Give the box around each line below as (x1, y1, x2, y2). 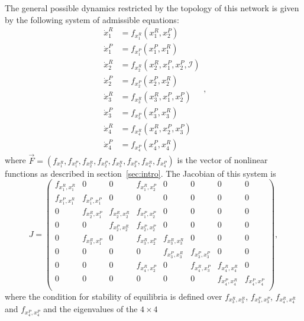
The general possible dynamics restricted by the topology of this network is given (5, 2, 299, 14)
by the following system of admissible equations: (5, 13, 179, 25)
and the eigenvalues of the (43, 303, 138, 315)
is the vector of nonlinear (177, 154, 268, 166)
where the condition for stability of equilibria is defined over (5, 290, 222, 302)
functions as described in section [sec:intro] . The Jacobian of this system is (5, 167, 276, 179)
